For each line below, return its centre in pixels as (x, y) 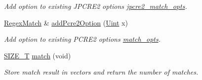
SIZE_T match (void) (38, 55)
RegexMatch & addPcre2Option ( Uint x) (66, 22)
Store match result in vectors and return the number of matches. (101, 72)
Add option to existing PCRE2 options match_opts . (82, 39)
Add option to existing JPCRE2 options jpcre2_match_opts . (96, 6)
